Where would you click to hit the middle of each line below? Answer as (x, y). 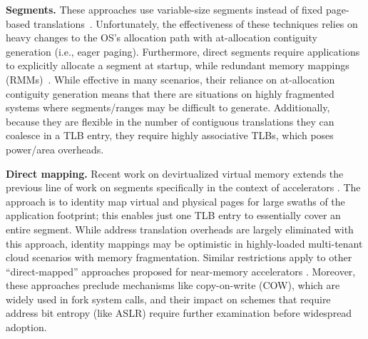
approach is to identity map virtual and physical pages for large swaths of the (175, 201)
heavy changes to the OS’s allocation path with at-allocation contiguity (162, 37)
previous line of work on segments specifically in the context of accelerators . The (183, 187)
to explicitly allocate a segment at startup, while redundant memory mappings (178, 65)
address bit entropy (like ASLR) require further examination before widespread (179, 313)
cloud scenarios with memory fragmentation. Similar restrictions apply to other (179, 257)
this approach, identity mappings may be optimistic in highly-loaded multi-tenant (184, 243)
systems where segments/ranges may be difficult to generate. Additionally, (168, 107)
